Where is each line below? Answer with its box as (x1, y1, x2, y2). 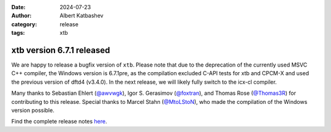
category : (11, 20, 37, 28)
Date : (11, 4, 26, 10)
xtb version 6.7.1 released (11, 45, 110, 55)
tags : (11, 29, 25, 37)
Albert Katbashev (59, 12, 104, 20)
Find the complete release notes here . (11, 118, 107, 125)
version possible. (11, 107, 55, 114)
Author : (11, 12, 32, 20)
